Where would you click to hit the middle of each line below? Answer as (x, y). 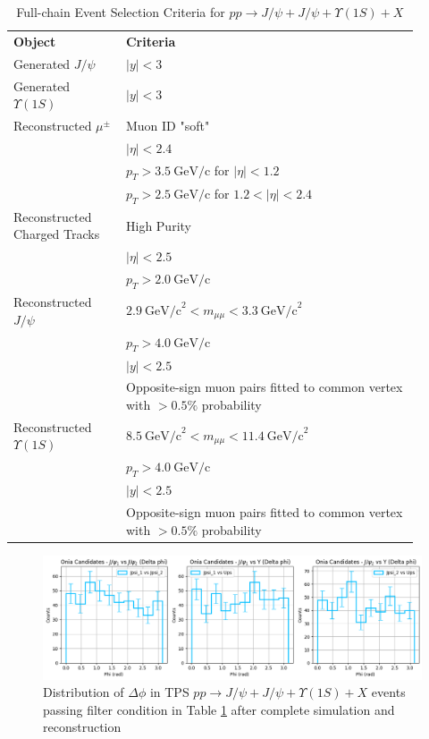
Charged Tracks (57, 234)
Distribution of (84, 692)
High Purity (158, 225)
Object (35, 41)
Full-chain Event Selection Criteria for (121, 12)
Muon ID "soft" (168, 125)
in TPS (169, 692)
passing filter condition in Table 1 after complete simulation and (219, 709)
